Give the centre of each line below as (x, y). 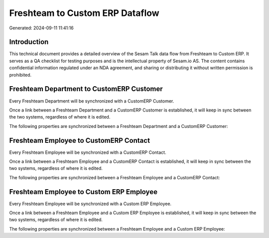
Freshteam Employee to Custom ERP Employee (83, 192)
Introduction (29, 42)
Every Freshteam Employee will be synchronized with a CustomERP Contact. (88, 152)
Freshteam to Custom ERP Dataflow (84, 13)
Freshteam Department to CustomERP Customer (86, 89)
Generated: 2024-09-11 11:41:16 (42, 28)
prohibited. (20, 75)
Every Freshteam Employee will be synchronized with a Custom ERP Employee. (90, 204)
